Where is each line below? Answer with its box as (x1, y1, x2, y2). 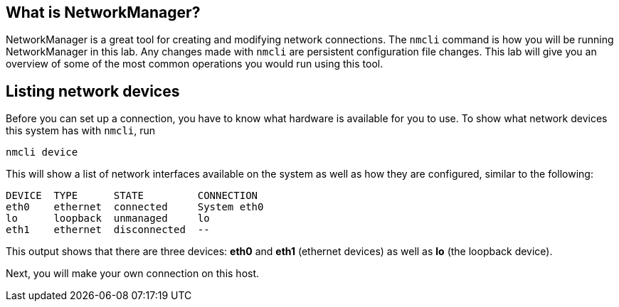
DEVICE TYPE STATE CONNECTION (6, 190, 258, 202)
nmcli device (6, 146, 78, 158)
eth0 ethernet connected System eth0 (6, 201, 264, 213)
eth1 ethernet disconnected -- (6, 224, 210, 236)
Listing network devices (6, 82, 180, 100)
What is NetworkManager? (6, 4, 201, 21)
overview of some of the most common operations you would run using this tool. (6, 58, 383, 70)
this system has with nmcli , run (6, 124, 156, 137)
